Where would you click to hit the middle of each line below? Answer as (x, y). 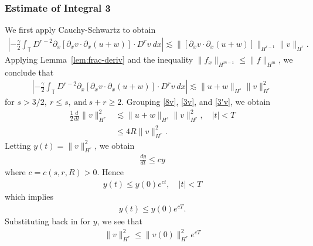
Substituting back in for (47, 221)
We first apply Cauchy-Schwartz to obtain (80, 30)
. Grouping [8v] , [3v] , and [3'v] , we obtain (196, 102)
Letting (18, 145)
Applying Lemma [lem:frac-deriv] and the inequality (99, 59)
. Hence (110, 172)
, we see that (120, 221)
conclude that (29, 72)
